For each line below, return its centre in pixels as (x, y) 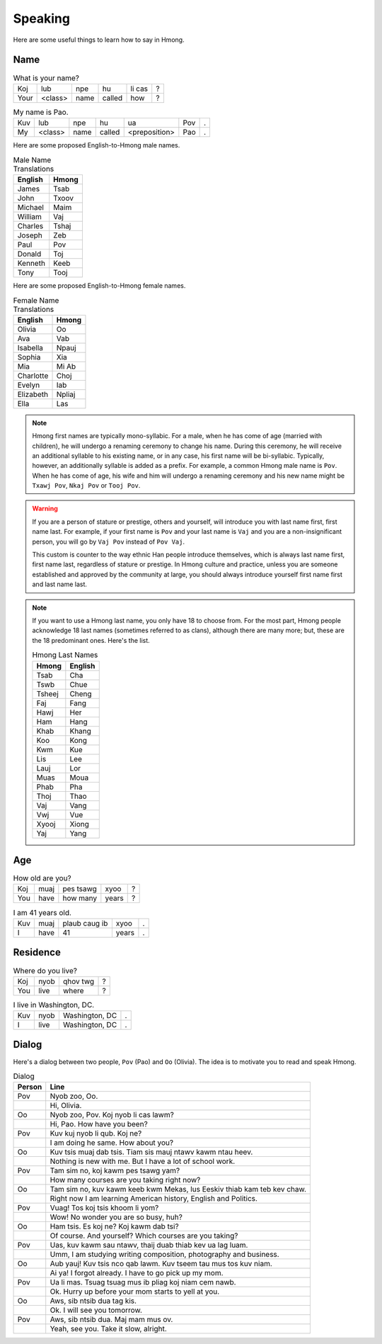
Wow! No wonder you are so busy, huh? (116, 1217)
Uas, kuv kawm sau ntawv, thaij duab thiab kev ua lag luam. (149, 1245)
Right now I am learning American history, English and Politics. (154, 1199)
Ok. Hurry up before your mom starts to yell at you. (135, 1292)
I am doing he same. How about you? (111, 1143)
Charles (30, 225)
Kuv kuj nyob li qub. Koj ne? (96, 1133)
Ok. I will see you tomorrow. (96, 1310)
